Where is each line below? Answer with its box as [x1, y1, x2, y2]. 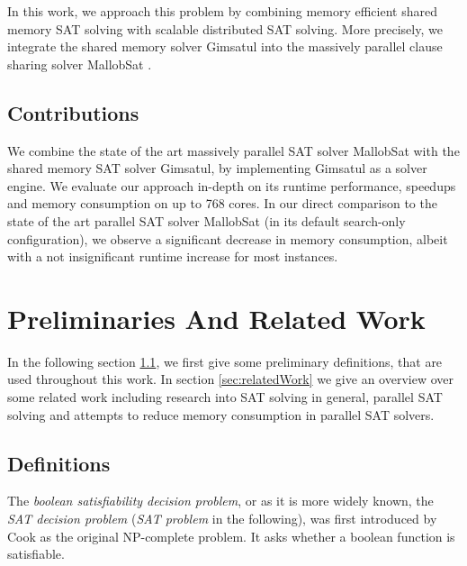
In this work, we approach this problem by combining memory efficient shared [7, 2, 437, 20]
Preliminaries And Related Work [7, 299, 426, 336]
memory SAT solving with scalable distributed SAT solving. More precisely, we [7, 19, 443, 38]
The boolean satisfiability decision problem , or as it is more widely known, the [7, 491, 434, 510]
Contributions [7, 98, 139, 126]
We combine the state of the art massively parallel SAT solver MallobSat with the [7, 141, 460, 160]
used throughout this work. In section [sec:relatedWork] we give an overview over [7, 370, 454, 388]
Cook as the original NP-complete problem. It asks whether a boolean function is [7, 526, 455, 545]
